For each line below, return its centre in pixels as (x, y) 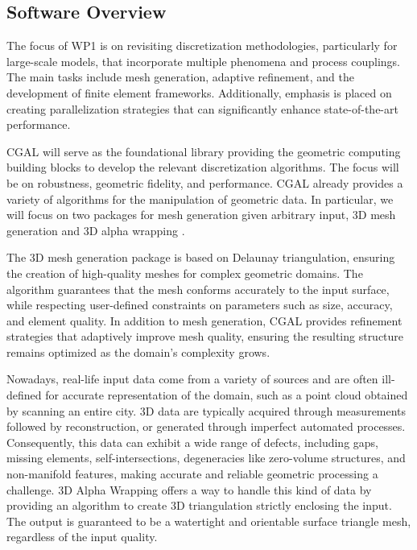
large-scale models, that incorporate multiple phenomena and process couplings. (203, 61)
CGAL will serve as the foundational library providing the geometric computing (204, 151)
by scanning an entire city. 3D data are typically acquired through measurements (206, 410)
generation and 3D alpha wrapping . (96, 230)
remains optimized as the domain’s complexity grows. (138, 352)
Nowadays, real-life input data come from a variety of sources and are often (192, 379)
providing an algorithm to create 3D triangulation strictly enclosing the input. (199, 505)
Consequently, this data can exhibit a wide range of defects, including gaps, (192, 442)
